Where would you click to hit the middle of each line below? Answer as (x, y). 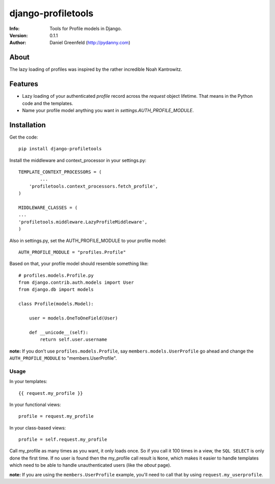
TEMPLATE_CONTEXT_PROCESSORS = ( (60, 172)
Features (24, 84)
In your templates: (29, 382)
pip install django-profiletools (60, 149)
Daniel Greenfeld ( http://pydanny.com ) (90, 43)
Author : (18, 43)
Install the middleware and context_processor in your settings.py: (78, 160)
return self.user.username (74, 340)
